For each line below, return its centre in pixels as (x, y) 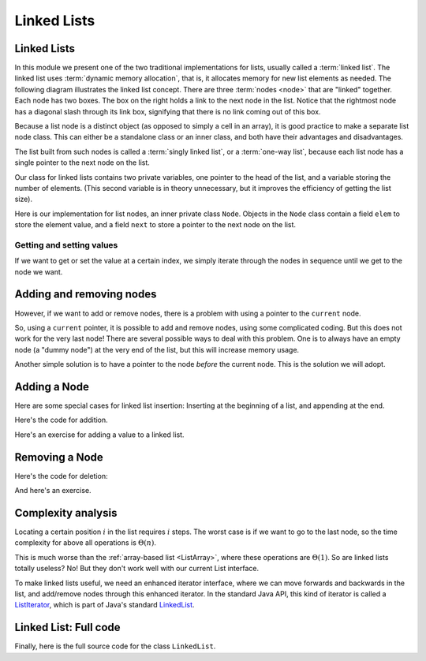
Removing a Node (59, 457)
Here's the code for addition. (61, 420)
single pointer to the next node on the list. (82, 162)
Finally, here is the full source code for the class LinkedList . (115, 646)
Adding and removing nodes (86, 295)
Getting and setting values (66, 245)
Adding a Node (52, 387)
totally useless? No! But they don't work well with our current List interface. (137, 569)
